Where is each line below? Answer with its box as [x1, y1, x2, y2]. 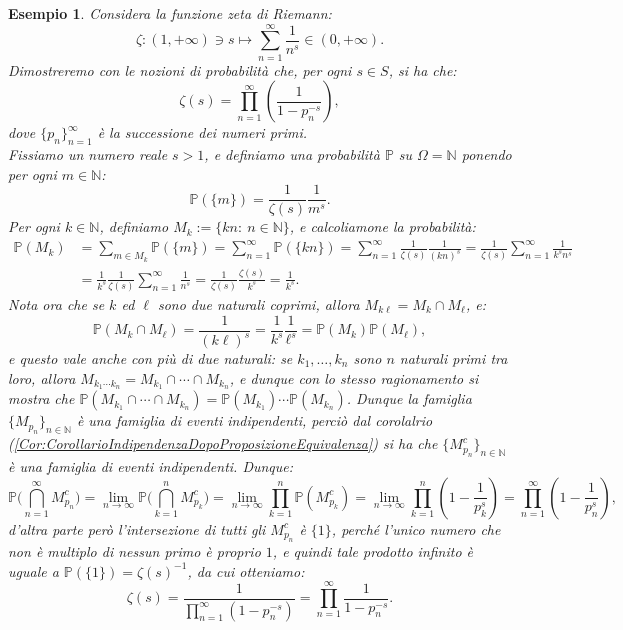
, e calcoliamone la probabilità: [289, 216, 476, 237]
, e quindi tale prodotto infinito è [272, 541, 474, 562]
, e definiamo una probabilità [204, 144, 380, 165]
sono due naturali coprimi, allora [157, 294, 360, 315]
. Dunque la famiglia [346, 388, 472, 409]
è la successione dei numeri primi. [97, 122, 308, 143]
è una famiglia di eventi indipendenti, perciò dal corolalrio [76, 410, 433, 431]
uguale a [8, 560, 59, 581]
